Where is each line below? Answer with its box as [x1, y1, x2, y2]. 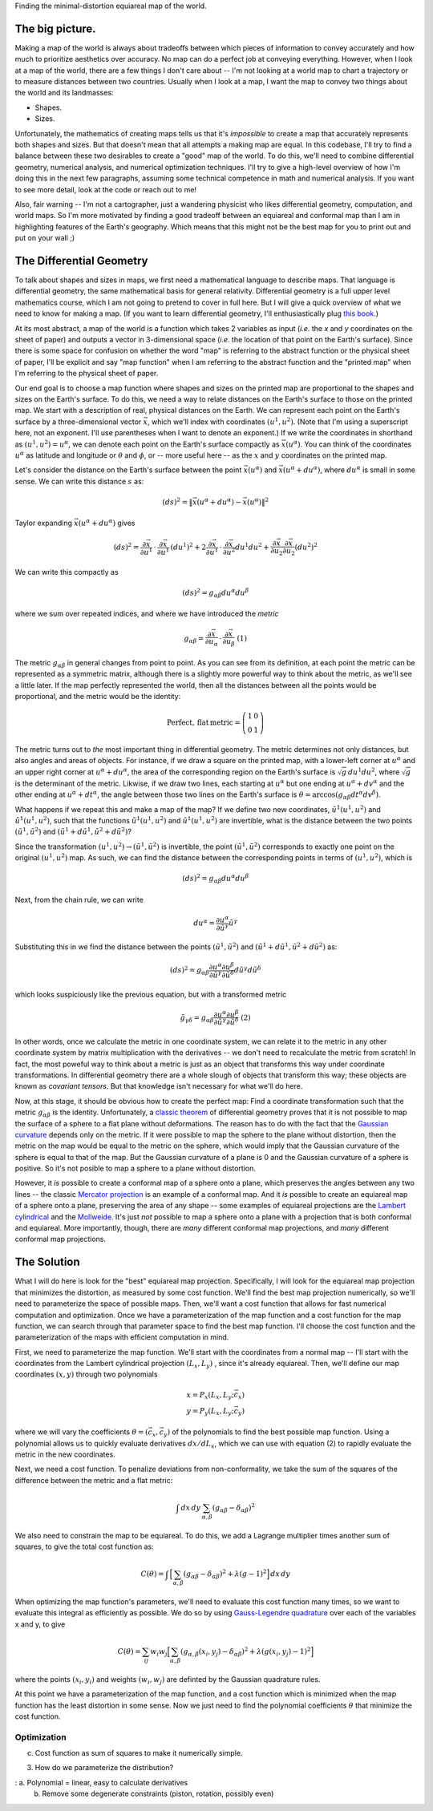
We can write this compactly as [14, 567, 119, 576]
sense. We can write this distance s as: [14, 476, 144, 486]
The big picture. [14, 22, 96, 35]
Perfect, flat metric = [166, 718, 241, 727]
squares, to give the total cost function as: [14, 1542, 154, 1551]
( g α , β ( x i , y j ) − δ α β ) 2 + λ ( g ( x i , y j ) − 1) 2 [180, 1646, 311, 1658]
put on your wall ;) [14, 233, 75, 243]
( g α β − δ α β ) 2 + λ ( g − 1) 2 [183, 1568, 267, 1581]
